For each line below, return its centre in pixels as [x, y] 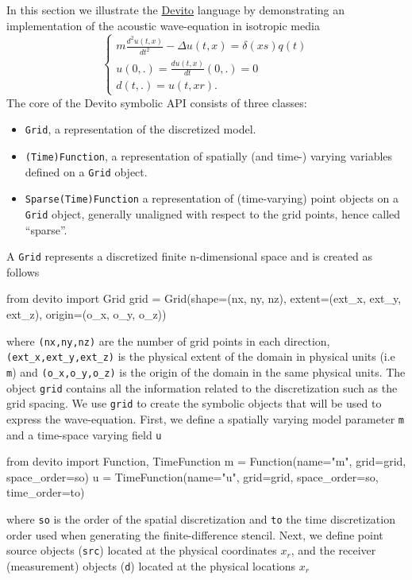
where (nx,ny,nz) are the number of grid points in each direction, [168, 340]
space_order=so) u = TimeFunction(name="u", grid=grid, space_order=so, [193, 476]
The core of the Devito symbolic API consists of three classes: [157, 102]
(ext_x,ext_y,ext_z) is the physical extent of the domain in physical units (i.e [201, 356]
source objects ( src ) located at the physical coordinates [142, 550]
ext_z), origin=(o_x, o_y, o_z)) [87, 314]
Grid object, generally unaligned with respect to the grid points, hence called [213, 213]
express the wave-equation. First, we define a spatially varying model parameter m [205, 418]
